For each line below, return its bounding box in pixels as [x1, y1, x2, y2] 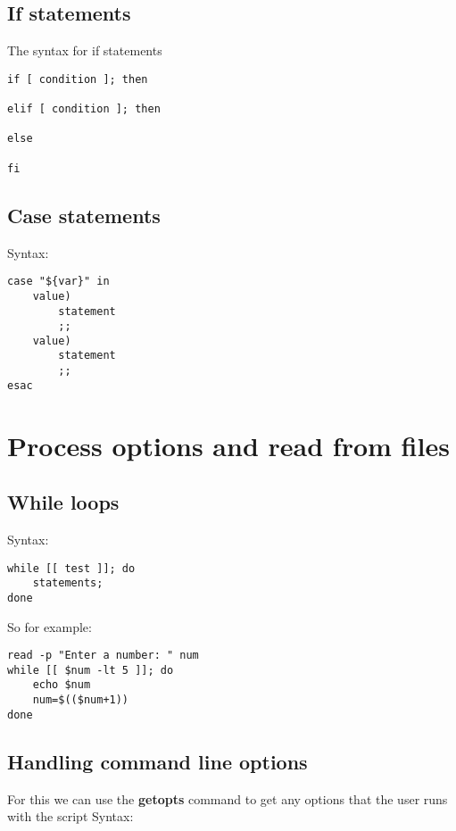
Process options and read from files [7, 427, 450, 463]
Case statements [7, 201, 161, 229]
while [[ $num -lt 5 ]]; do [7, 663, 174, 677]
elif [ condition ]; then [7, 103, 161, 116]
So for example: [7, 617, 92, 636]
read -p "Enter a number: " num [7, 649, 199, 662]
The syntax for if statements [7, 41, 162, 60]
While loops [7, 488, 120, 516]
